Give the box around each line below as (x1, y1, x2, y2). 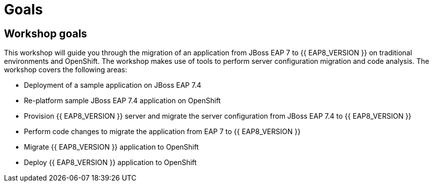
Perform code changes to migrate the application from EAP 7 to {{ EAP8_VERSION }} (24, 127, 301, 136)
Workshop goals (4, 27, 87, 40)
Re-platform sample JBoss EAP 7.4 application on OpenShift (24, 96, 221, 105)
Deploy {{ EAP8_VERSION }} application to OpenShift (24, 158, 197, 167)
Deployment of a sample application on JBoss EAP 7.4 (24, 81, 201, 90)
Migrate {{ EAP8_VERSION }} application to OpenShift (24, 143, 199, 152)
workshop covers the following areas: (4, 65, 127, 74)
